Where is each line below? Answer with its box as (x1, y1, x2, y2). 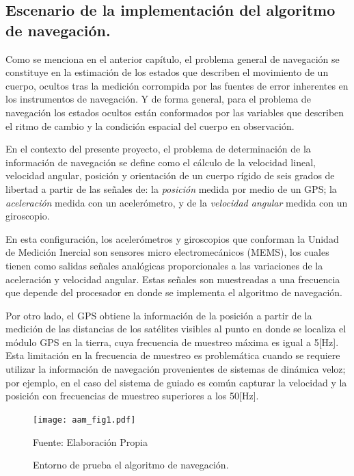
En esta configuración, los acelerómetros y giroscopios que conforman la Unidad (5, 231, 339, 246)
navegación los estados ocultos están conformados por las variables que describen (5, 105, 344, 119)
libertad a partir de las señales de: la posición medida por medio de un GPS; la (5, 181, 337, 196)
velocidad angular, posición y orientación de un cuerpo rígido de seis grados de (5, 168, 335, 183)
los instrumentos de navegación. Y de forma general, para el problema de (5, 92, 311, 106)
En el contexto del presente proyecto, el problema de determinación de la (5, 142, 311, 156)
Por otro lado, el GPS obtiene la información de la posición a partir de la (5, 308, 312, 322)
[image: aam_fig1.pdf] (33, 414, 136, 425)
